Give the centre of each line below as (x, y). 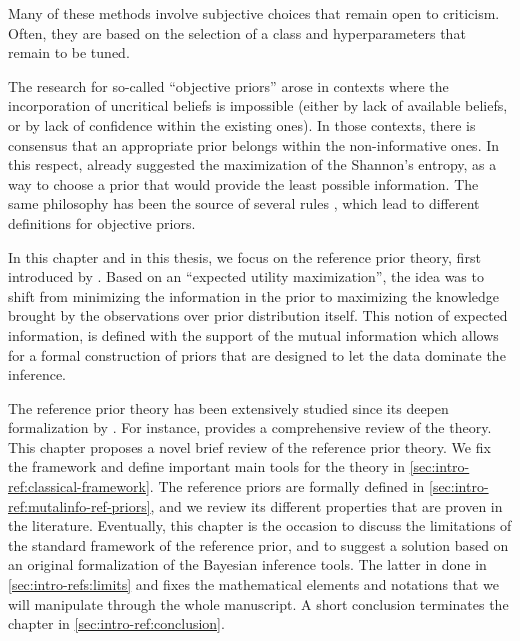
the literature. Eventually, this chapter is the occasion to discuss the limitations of (260, 525)
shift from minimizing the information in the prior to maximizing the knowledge (254, 295)
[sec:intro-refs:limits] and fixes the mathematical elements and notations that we (253, 584)
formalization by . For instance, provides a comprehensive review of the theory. (250, 427)
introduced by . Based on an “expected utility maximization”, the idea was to (246, 276)
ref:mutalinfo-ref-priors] (79, 505)
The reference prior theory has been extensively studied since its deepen (228, 407)
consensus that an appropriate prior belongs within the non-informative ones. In (254, 144)
